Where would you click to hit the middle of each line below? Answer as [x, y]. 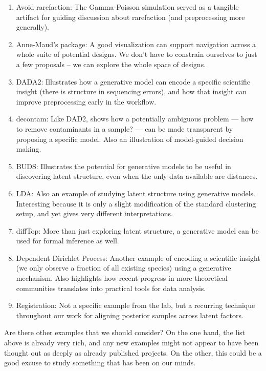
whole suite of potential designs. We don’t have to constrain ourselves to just [137, 54]
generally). [33, 27]
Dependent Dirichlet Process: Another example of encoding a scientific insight [138, 257]
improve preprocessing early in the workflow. [86, 101]
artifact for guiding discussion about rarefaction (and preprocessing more [130, 17]
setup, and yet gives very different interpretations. [94, 213]
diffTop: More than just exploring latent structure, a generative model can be [137, 230]
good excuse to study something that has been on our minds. [100, 363]
